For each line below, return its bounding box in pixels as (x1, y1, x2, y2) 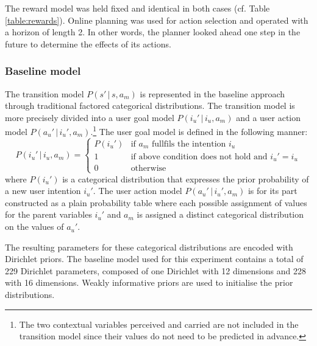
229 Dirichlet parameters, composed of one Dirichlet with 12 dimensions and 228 (5, 264, 306, 277)
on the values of (5, 220, 64, 233)
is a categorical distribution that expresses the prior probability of (62, 172, 309, 185)
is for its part (248, 184, 297, 197)
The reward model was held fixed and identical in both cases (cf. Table (5, 2, 270, 14)
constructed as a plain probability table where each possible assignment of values (5, 196, 307, 209)
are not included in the (213, 317, 299, 330)
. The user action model (93, 184, 182, 197)
